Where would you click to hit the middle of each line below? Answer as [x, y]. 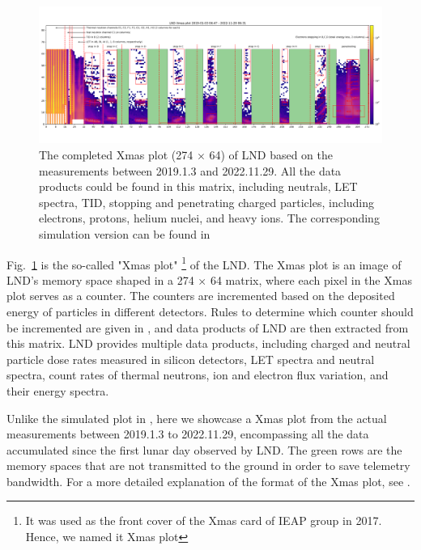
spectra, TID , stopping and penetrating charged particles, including [207, 202]
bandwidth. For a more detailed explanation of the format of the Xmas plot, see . [208, 481]
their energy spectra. [58, 390]
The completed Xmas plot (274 [116, 154]
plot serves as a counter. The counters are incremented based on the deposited [201, 296]
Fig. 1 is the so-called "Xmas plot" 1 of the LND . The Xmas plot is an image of [204, 263]
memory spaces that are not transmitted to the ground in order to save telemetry [208, 465]
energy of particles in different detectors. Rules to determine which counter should [210, 311]
